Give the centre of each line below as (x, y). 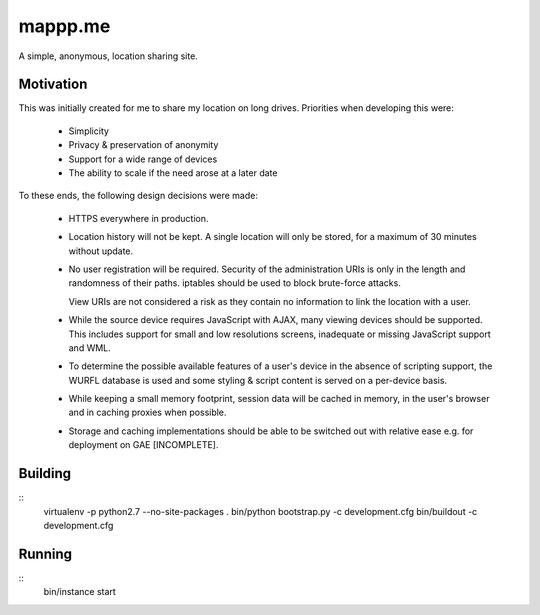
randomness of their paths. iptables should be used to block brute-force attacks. (235, 283)
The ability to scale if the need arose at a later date (173, 173)
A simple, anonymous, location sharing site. (108, 56)
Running (45, 553)
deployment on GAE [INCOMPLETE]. (143, 445)
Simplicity (89, 131)
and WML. (90, 347)
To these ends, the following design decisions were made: (138, 196)
